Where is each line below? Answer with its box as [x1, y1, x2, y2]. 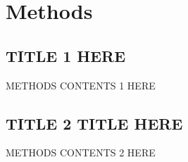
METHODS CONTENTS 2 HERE [6, 145, 156, 160]
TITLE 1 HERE [6, 44, 126, 66]
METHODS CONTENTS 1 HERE [6, 77, 156, 92]
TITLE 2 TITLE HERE [6, 112, 183, 134]
